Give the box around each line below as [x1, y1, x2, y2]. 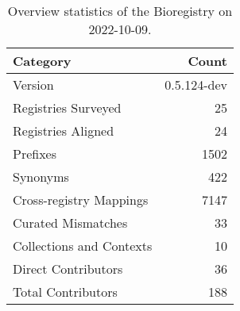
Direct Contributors [13, 259, 123, 278]
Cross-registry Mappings [13, 190, 149, 209]
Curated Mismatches [13, 213, 128, 232]
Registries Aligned [13, 121, 114, 140]
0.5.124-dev [165, 75, 227, 94]
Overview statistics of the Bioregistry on [7, 2, 233, 20]
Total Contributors [13, 282, 118, 301]
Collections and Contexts [13, 236, 153, 255]
